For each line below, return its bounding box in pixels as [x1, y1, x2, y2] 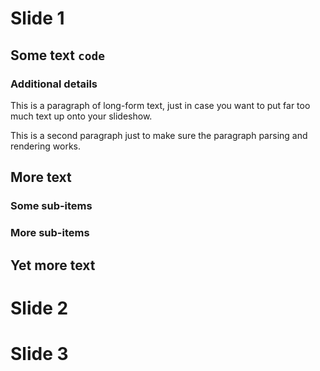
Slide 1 [10, 7, 65, 30]
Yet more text [10, 257, 96, 274]
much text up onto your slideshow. [10, 110, 153, 122]
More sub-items [10, 226, 90, 240]
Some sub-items [10, 199, 93, 213]
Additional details [10, 77, 98, 91]
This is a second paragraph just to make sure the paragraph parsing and [10, 129, 308, 141]
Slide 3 [10, 342, 69, 365]
